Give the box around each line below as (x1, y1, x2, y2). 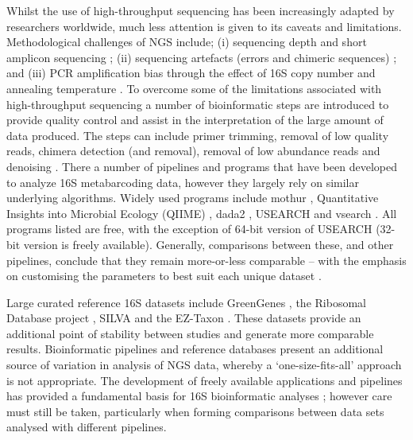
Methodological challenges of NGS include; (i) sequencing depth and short (6, 33, 367, 50)
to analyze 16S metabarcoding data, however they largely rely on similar (6, 173, 359, 190)
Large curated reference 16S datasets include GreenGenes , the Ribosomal (6, 294, 366, 310)
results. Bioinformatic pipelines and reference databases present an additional (6, 341, 384, 357)
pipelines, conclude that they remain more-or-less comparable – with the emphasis (6, 251, 407, 268)
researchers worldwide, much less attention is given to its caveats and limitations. (6, 18, 402, 34)
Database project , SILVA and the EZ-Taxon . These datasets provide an (6, 310, 361, 326)
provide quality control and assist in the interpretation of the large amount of (6, 111, 384, 128)
